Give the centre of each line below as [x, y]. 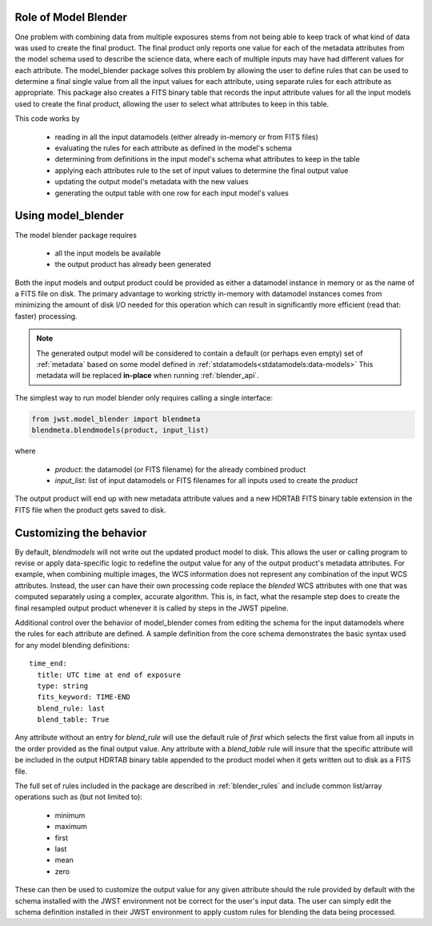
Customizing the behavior [81, 533]
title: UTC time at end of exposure [109, 674]
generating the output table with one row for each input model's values [172, 193]
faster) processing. [46, 316]
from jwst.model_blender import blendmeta [116, 419]
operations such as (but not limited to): [79, 797]
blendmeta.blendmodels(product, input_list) [120, 430]
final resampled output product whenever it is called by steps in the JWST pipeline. [152, 608]
